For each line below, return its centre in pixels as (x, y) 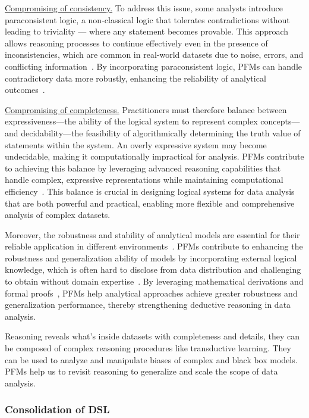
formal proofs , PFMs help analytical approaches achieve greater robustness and (151, 293)
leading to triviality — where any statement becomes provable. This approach (147, 31)
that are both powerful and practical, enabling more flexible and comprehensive (150, 203)
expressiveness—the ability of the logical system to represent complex (131, 121)
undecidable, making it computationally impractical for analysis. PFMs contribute (154, 156)
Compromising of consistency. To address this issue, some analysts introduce (144, 8)
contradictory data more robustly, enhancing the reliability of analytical (135, 78)
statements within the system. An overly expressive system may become (136, 144)
